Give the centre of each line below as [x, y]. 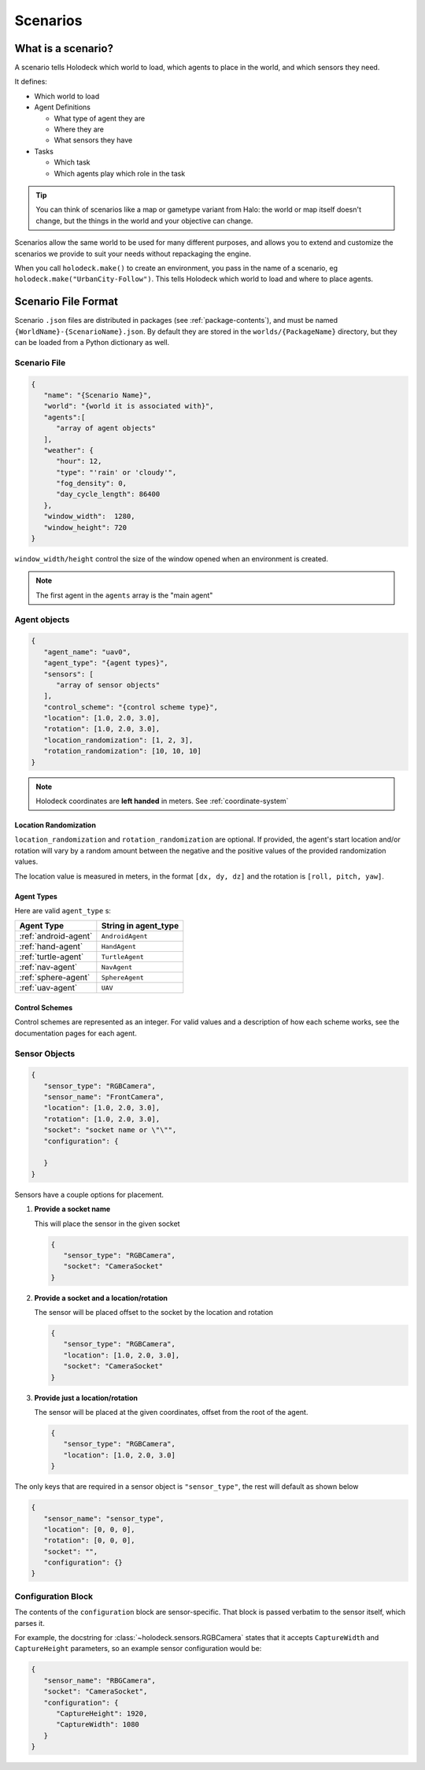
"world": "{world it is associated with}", [129, 406]
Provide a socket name [72, 1209]
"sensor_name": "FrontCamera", [104, 1097]
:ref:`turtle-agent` [52, 957]
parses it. [30, 1623]
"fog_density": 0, [92, 483]
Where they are [79, 129]
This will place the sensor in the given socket [107, 1224]
